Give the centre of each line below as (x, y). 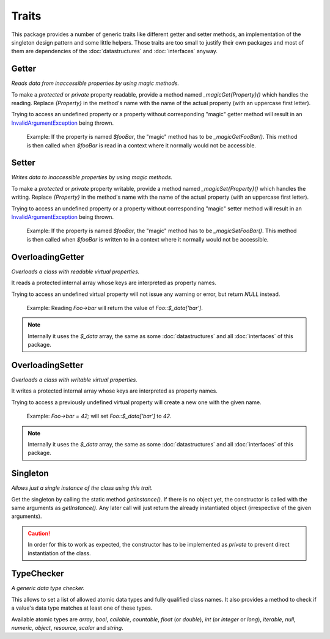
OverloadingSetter (47, 365)
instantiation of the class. (59, 553)
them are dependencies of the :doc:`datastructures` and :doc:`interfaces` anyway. (115, 51)
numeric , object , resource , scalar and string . (67, 628)
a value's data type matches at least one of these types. (82, 608)
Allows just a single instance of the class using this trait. (82, 488)
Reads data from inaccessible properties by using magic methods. (95, 83)
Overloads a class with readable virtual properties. (75, 271)
